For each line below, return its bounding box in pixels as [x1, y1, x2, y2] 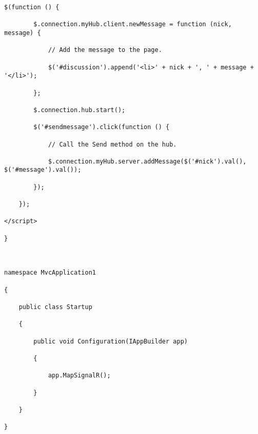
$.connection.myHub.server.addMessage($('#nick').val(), [48, 157, 247, 165]
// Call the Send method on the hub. [48, 140, 177, 148]
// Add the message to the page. [48, 46, 162, 54]
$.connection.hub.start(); [33, 106, 126, 114]
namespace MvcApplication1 [4, 269, 96, 277]
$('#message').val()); [4, 166, 82, 174]
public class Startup [18, 303, 92, 311]
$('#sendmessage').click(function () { [33, 123, 170, 131]
